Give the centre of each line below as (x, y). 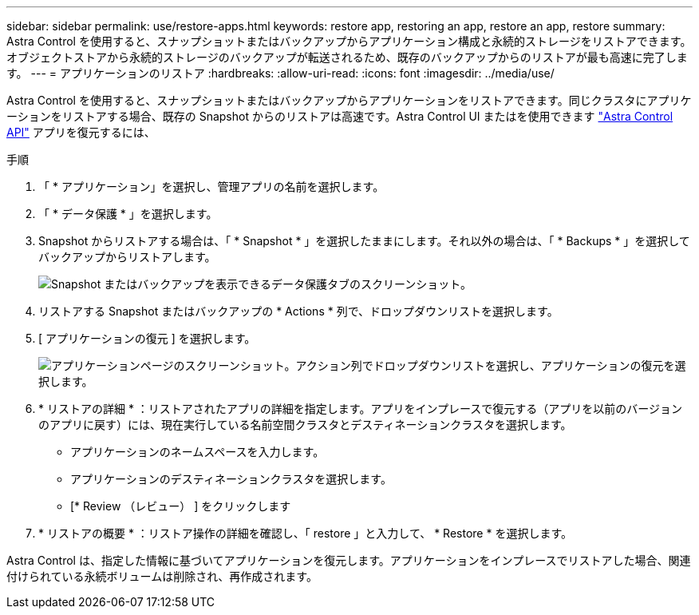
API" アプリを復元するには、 (81, 132)
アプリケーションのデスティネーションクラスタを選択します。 (231, 479)
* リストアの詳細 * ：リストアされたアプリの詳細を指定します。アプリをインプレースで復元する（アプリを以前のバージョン (361, 409)
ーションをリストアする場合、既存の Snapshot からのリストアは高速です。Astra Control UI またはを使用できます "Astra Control (340, 116)
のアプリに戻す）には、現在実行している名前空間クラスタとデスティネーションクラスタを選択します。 (305, 425)
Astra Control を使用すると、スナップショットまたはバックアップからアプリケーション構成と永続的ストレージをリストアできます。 (349, 41)
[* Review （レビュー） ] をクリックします (181, 506)
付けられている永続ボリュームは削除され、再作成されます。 (162, 576)
